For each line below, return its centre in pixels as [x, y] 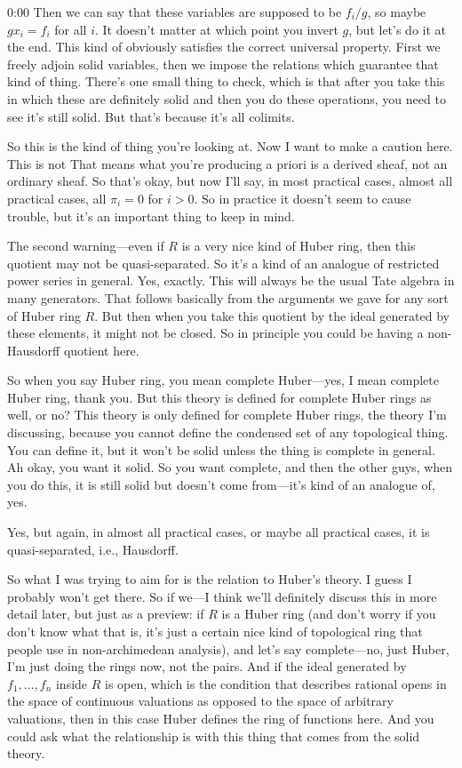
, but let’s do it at [398, 29]
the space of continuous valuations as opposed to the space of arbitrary [200, 701]
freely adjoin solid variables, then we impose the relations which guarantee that [223, 64]
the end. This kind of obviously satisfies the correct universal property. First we [224, 47]
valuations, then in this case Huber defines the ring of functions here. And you [221, 718]
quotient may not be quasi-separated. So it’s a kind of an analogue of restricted [223, 263]
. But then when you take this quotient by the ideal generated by [272, 315]
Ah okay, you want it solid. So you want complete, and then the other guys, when [230, 467]
